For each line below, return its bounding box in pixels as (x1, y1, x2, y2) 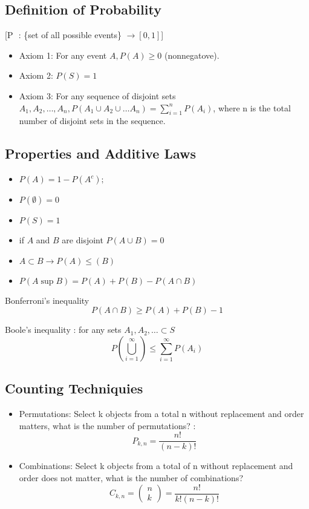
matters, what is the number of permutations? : (19, 419, 196, 432)
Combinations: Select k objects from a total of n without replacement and (19, 459, 293, 472)
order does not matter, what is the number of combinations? (19, 471, 244, 484)
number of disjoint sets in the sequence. (19, 114, 166, 127)
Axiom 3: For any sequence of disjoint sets (19, 89, 176, 102)
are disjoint (62, 234, 103, 246)
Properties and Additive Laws (5, 144, 196, 163)
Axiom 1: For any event (19, 48, 107, 61)
